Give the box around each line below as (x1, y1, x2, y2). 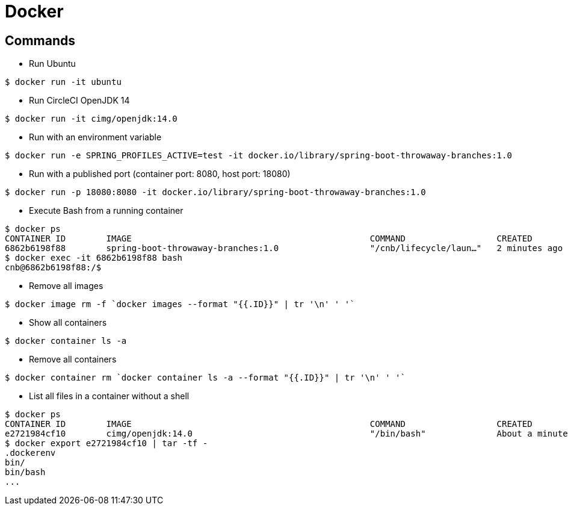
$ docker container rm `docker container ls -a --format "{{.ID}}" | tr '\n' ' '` (5, 373, 406, 383)
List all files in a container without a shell (29, 391, 190, 402)
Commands (5, 33, 76, 48)
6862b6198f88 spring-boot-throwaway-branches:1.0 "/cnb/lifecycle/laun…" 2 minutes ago (5, 243, 563, 253)
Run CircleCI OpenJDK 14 (29, 95, 130, 106)
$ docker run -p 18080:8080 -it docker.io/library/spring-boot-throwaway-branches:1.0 (5, 187, 426, 197)
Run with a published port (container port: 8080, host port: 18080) (29, 169, 291, 179)
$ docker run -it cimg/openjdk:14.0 (5, 114, 177, 124)
